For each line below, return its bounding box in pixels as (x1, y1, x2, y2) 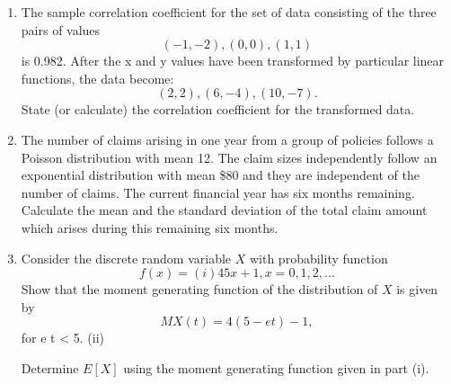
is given (396, 280, 438, 299)
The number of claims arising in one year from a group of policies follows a (21, 129, 434, 148)
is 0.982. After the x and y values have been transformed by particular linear (21, 51, 445, 70)
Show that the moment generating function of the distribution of (21, 280, 378, 299)
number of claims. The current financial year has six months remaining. (21, 183, 415, 201)
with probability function (249, 248, 388, 267)
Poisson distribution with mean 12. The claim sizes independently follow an (21, 147, 438, 166)
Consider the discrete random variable (21, 248, 232, 267)
